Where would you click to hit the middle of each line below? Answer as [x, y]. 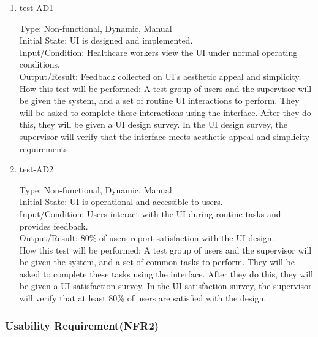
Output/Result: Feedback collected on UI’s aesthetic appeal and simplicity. [160, 76]
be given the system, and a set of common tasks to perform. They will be [157, 262]
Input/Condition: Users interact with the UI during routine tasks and [150, 213]
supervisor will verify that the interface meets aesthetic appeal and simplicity [164, 136]
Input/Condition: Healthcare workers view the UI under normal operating [158, 52]
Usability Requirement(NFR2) [82, 325]
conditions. [40, 64]
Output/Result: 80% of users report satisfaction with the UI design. [147, 238]
